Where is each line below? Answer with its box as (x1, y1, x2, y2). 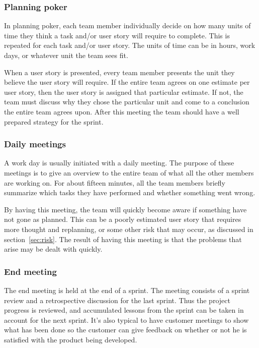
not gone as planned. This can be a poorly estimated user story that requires (4, 214, 241, 224)
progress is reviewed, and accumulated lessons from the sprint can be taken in (4, 305, 244, 315)
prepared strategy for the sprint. (4, 116, 104, 127)
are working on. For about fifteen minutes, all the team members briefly (4, 177, 225, 188)
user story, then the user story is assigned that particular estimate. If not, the (4, 86, 243, 97)
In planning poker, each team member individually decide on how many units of (4, 20, 251, 31)
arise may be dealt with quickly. (4, 244, 103, 254)
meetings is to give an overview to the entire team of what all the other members (4, 167, 254, 178)
